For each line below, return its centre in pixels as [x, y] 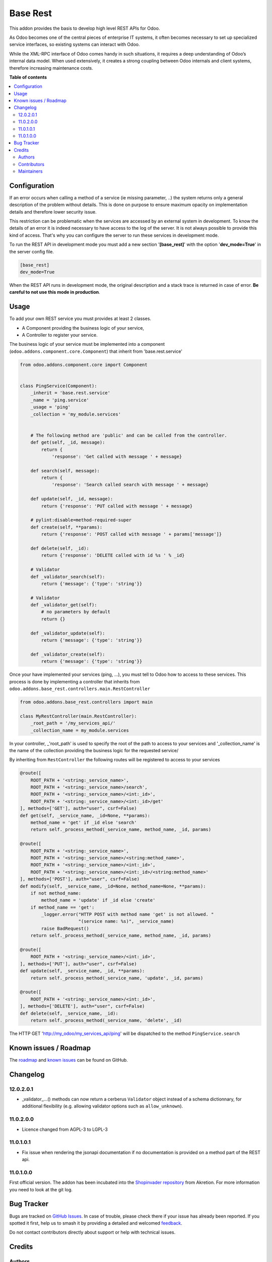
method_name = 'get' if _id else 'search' [84, 823]
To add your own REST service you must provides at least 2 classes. [80, 319]
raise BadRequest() [65, 928]
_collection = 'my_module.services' [76, 414]
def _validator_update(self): [68, 633]
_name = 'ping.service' [60, 400]
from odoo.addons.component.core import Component [84, 364]
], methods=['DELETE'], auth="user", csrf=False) [82, 1006]
